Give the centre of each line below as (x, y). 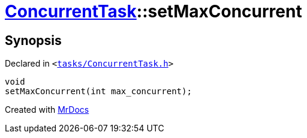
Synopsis (33, 40)
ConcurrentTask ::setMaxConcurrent (153, 11)
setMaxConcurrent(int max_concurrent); (98, 91)
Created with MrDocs (47, 110)
